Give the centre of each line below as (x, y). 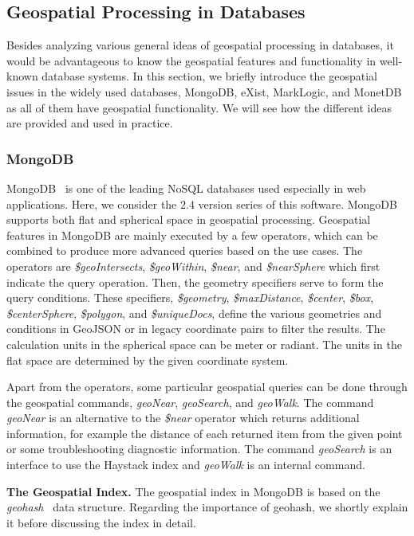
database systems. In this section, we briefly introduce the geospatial (209, 76)
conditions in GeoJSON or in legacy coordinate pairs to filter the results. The (196, 329)
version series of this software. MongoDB (298, 203)
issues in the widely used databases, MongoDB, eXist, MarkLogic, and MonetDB (204, 91)
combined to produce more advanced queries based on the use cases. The (185, 250)
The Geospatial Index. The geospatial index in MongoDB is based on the (193, 491)
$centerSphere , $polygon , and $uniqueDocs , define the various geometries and (194, 313)
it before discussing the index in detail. (101, 522)
